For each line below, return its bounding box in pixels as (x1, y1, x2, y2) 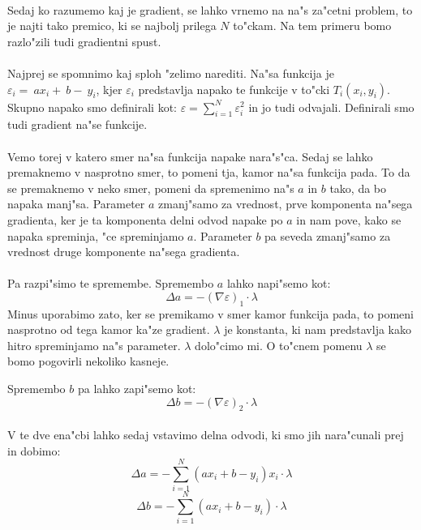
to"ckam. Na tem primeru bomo (233, 17, 392, 34)
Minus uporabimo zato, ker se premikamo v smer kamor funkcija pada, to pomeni (7, 305, 414, 322)
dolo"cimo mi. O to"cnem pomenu (195, 336, 363, 353)
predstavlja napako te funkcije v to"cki (138, 80, 330, 97)
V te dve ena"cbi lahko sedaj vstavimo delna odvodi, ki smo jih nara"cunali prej (7, 426, 404, 443)
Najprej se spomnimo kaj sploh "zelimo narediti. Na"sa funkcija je (7, 64, 334, 81)
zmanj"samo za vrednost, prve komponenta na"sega (158, 195, 413, 212)
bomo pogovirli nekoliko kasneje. (7, 353, 170, 370)
